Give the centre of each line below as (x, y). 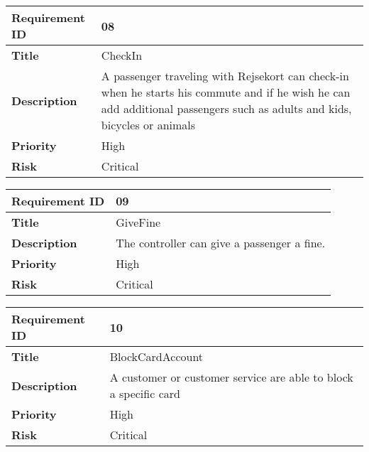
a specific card (145, 393)
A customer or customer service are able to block (231, 377)
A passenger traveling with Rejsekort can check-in (225, 76)
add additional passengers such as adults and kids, (226, 108)
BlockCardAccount (156, 356)
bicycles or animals (148, 125)
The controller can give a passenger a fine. (221, 243)
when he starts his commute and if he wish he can (226, 92)
